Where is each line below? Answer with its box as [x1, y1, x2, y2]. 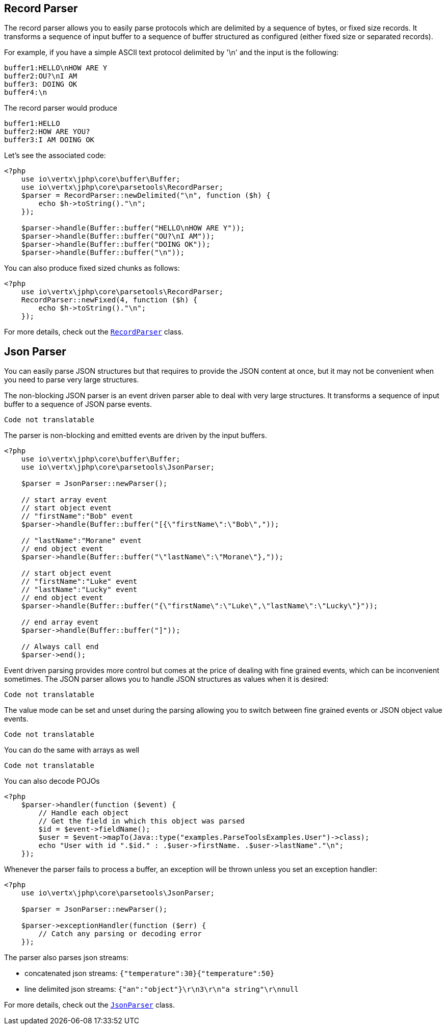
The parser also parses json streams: [4, 953, 128, 962]
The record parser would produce [4, 104, 117, 113]
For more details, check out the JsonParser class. [4, 1000, 175, 1010]
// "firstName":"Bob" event [21, 512, 133, 521]
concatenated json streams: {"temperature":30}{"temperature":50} [24, 969, 275, 978]
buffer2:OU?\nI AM [4, 72, 77, 81]
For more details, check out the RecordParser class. [4, 327, 183, 337]
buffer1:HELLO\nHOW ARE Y [4, 64, 108, 72]
